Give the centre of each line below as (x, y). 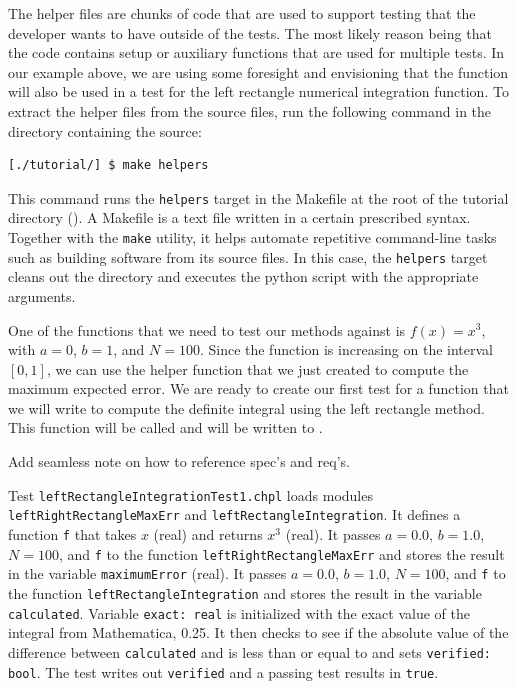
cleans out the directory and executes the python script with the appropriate (243, 276)
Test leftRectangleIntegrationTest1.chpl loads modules (190, 494)
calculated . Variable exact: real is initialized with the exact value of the (239, 612)
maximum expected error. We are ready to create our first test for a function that (258, 388)
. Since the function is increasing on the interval (346, 349)
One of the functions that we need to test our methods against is (207, 329)
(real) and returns (208, 533)
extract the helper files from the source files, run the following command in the (250, 110)
